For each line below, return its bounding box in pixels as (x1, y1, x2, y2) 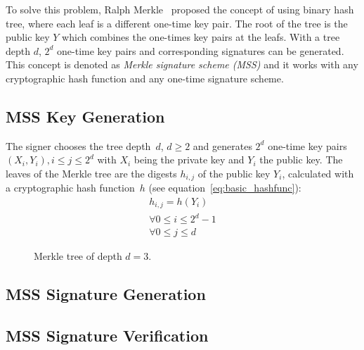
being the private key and (134, 152, 245, 167)
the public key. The (259, 152, 343, 167)
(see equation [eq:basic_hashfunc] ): (148, 180, 301, 195)
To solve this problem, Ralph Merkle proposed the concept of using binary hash (6, 2, 354, 16)
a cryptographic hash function (6, 180, 135, 195)
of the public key (197, 165, 271, 180)
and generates (193, 138, 252, 153)
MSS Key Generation (6, 105, 165, 127)
